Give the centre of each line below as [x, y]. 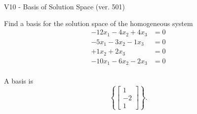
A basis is [19, 81]
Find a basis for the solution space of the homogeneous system [98, 23]
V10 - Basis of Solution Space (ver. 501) [64, 6]
